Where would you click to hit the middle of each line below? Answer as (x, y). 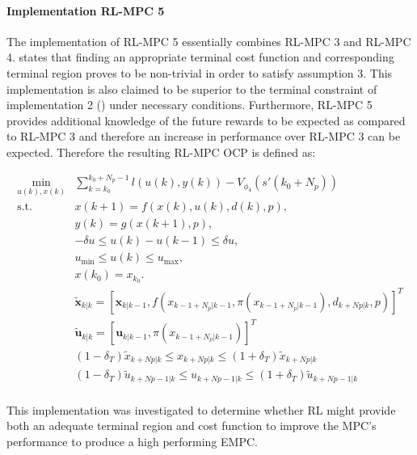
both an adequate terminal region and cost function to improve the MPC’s (192, 426)
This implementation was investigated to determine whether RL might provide (201, 409)
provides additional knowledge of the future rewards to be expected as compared (206, 120)
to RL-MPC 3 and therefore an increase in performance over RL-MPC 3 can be (204, 136)
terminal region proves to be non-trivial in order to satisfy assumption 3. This (200, 72)
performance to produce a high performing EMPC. (132, 441)
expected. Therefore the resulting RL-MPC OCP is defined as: (161, 152)
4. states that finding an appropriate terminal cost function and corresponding (200, 57)
